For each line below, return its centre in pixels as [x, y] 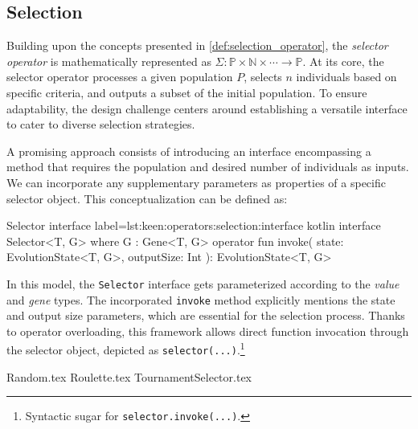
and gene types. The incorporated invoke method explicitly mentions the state [201, 299]
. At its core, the [343, 61]
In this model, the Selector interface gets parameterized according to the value [203, 283]
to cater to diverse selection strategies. [101, 124]
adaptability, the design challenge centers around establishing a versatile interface [207, 108]
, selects [263, 77]
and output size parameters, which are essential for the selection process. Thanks [206, 315]
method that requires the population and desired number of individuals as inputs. [208, 167]
